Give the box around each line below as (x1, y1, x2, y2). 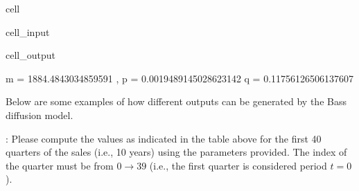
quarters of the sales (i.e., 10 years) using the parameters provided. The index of (6, 145, 347, 159)
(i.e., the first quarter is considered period (149, 158, 327, 172)
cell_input (6, 24, 50, 39)
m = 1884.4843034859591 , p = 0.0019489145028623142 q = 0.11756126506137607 (6, 71, 354, 85)
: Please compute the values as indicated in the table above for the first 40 (6, 131, 322, 145)
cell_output (6, 48, 55, 62)
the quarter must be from (6, 158, 114, 172)
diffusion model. (6, 107, 73, 122)
